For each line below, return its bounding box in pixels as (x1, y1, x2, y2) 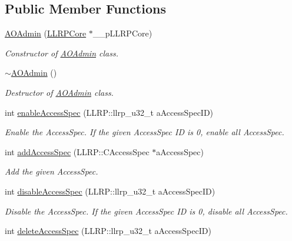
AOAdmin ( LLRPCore (5, 27, 87, 39)
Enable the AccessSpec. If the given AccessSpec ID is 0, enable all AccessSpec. (5, 126, 284, 138)
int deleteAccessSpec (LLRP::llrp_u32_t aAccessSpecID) (5, 225, 211, 237)
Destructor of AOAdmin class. (5, 86, 114, 98)
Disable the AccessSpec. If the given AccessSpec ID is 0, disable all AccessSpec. (5, 205, 288, 217)
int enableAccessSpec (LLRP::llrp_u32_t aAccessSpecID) (5, 106, 214, 118)
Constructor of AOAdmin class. (5, 46, 118, 59)
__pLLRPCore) (92, 27, 152, 39)
